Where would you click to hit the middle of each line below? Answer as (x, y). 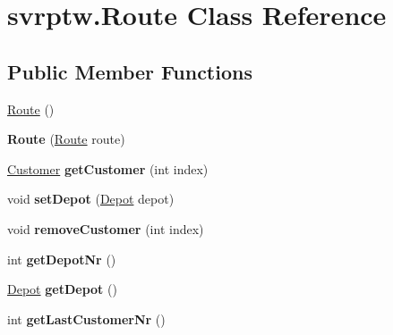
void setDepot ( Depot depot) (91, 199)
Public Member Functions (130, 71)
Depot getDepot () (62, 289)
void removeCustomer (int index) (106, 228)
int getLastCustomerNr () (86, 318)
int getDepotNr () (62, 259)
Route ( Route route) (66, 139)
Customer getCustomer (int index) (108, 168)
